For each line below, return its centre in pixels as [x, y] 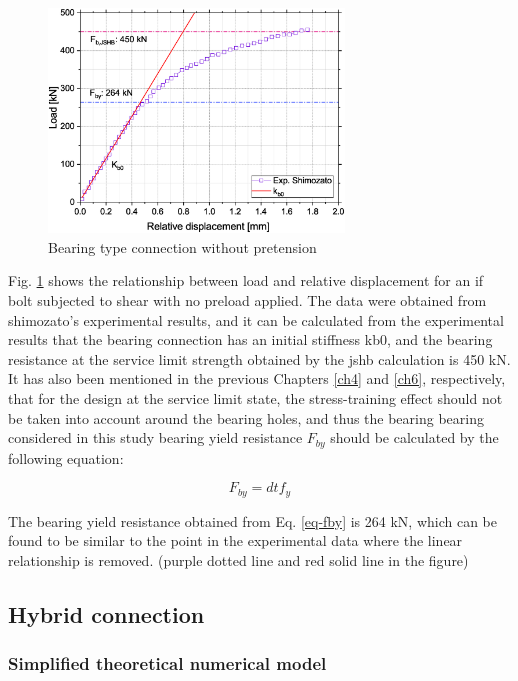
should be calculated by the [414, 437]
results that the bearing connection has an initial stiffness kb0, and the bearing [250, 339]
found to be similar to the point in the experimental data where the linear [235, 540]
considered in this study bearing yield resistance [155, 437]
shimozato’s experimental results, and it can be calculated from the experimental [256, 319]
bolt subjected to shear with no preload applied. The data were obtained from [247, 299]
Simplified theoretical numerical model [167, 663]
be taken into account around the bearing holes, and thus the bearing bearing [246, 417]
